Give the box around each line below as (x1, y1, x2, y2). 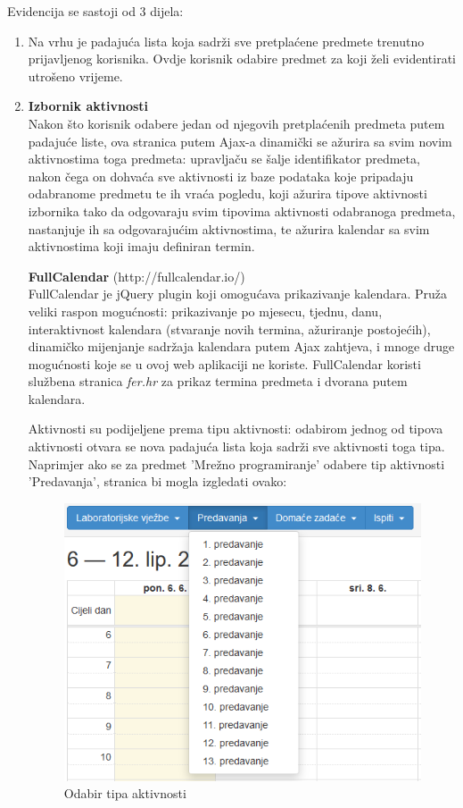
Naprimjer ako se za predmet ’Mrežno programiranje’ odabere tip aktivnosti (28, 454, 445, 473)
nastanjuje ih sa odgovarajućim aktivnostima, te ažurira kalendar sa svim (28, 219, 430, 238)
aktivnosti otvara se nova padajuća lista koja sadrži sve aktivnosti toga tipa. (28, 437, 445, 456)
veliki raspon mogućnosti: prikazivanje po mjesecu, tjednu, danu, (28, 301, 383, 320)
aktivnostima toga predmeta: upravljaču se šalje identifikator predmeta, (28, 149, 420, 168)
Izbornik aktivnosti (28, 97, 149, 115)
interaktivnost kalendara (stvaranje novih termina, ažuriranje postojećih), (28, 319, 431, 338)
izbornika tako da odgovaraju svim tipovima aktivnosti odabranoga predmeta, (28, 201, 456, 220)
